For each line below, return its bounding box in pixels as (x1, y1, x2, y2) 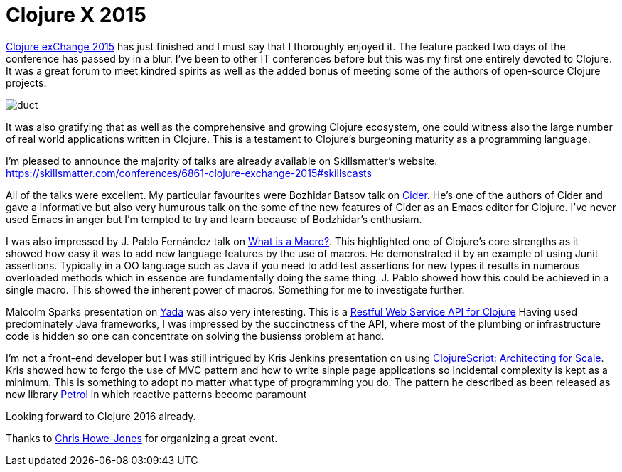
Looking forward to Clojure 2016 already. (6, 409, 196, 422)
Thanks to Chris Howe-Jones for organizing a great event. (6, 431, 278, 444)
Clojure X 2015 (6, 3, 146, 27)
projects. (6, 76, 47, 89)
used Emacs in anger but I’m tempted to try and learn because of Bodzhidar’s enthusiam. (6, 213, 422, 225)
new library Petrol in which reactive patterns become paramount (6, 387, 307, 400)
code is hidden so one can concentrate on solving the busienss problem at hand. (6, 329, 385, 342)
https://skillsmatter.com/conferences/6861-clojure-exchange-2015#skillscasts (6, 166, 372, 179)
